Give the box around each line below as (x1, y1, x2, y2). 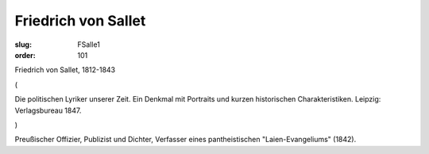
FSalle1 (77, 40, 101, 49)
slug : (14, 40, 32, 49)
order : (14, 50, 36, 60)
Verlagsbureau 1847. (14, 106, 82, 115)
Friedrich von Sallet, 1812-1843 (14, 65, 116, 75)
